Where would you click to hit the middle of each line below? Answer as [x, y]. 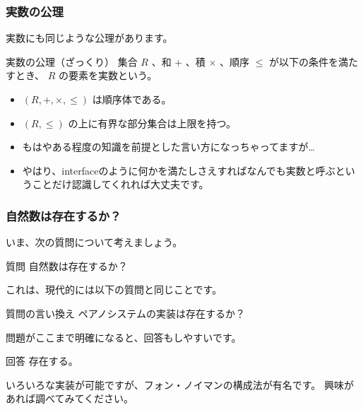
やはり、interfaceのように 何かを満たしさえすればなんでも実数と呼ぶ [179, 170]
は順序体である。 [132, 99]
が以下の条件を [304, 61]
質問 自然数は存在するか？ [67, 265]
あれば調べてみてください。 [70, 398]
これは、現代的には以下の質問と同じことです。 [114, 289]
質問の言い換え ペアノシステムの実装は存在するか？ [125, 313]
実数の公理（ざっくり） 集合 [72, 61]
